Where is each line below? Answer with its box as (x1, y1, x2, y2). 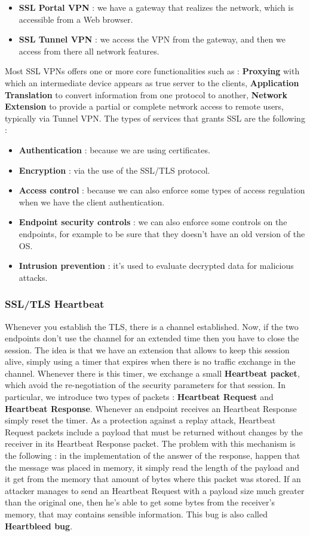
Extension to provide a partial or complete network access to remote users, (5, 100, 284, 113)
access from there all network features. (19, 44, 159, 57)
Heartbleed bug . (5, 519, 73, 532)
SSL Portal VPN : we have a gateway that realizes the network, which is (19, 1, 294, 13)
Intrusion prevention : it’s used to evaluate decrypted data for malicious (19, 259, 294, 272)
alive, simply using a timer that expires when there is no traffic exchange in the (5, 355, 296, 368)
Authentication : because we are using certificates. (19, 143, 210, 156)
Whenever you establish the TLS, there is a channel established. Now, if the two (5, 320, 299, 332)
